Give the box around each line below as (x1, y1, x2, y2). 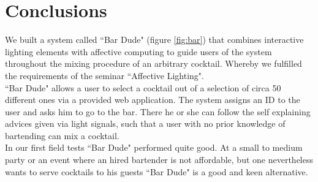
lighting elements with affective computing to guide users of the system (5, 45, 272, 58)
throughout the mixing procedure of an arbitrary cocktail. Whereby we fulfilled (5, 57, 302, 70)
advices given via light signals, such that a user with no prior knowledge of (5, 117, 286, 130)
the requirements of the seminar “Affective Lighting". (5, 69, 204, 82)
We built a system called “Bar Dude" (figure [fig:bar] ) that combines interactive (5, 33, 304, 46)
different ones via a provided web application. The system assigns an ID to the (5, 93, 300, 106)
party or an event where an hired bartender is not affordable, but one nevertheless (5, 153, 313, 166)
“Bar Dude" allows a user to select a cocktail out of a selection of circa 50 (5, 81, 281, 94)
